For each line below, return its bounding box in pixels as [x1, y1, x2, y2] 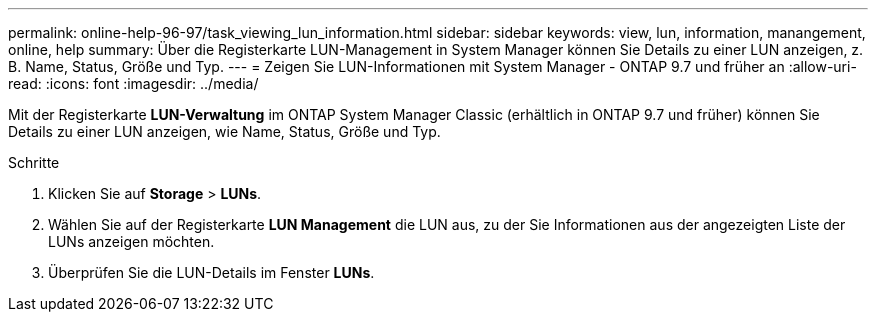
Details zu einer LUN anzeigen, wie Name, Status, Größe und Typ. [8, 123, 441, 140]
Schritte [8, 154, 60, 171]
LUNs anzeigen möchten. [48, 233, 215, 250]
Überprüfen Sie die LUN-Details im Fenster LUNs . [48, 264, 375, 281]
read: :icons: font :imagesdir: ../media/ [8, 75, 259, 92]
